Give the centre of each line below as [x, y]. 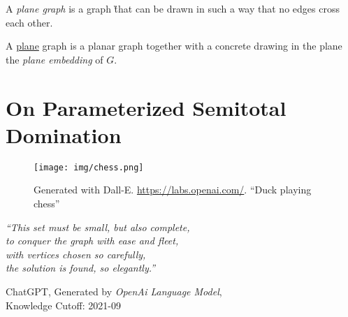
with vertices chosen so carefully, [76, 254]
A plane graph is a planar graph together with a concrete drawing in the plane [174, 46]
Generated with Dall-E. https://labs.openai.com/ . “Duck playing [173, 190]
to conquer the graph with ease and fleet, [92, 241]
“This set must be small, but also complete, [98, 227]
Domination [64, 134]
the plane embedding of [55, 59]
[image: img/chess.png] [89, 167]
